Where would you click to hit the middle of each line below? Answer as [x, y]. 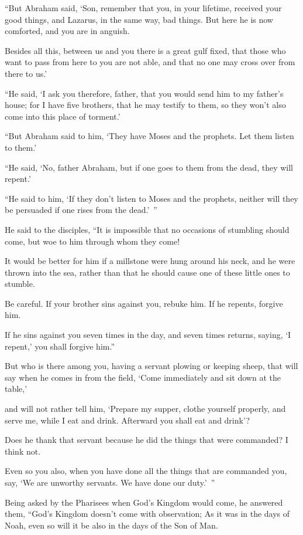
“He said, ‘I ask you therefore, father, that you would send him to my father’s [144, 93]
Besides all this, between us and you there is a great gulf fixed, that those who [145, 50]
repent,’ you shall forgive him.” [60, 346]
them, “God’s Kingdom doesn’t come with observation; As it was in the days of [147, 514]
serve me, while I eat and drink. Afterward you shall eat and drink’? [128, 420]
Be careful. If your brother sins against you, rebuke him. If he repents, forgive [144, 303]
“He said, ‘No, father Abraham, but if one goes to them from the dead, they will [149, 167]
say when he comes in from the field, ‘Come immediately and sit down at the [143, 377]
